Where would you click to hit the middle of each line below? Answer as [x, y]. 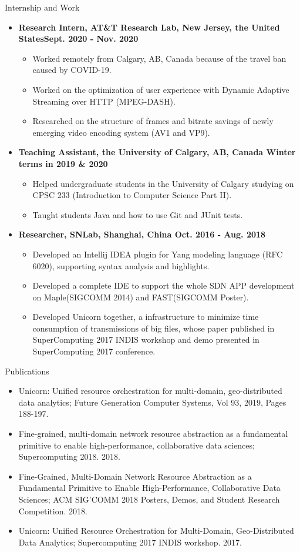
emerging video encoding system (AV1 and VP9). [121, 132]
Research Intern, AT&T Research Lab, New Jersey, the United [149, 27]
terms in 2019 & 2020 [63, 163]
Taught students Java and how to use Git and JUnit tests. [138, 214]
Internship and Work [42, 7]
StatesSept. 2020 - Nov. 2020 [78, 39]
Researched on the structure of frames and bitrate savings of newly [153, 121]
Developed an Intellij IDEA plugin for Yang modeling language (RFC [158, 254]
